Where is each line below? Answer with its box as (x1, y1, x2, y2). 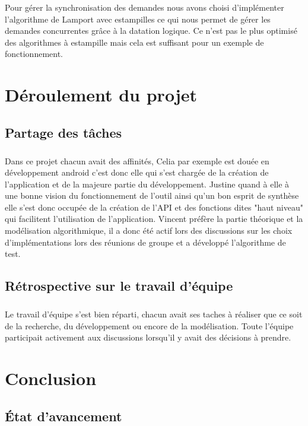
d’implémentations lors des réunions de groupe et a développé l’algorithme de (5, 236, 286, 248)
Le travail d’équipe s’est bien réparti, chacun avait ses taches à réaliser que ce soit (5, 308, 303, 320)
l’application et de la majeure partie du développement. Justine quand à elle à (5, 177, 290, 190)
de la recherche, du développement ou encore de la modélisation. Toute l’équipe (5, 319, 294, 332)
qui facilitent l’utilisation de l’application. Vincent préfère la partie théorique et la (5, 212, 303, 225)
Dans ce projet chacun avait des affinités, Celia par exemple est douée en (5, 154, 269, 167)
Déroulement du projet (5, 82, 197, 107)
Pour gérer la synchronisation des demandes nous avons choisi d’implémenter (5, 1, 284, 13)
